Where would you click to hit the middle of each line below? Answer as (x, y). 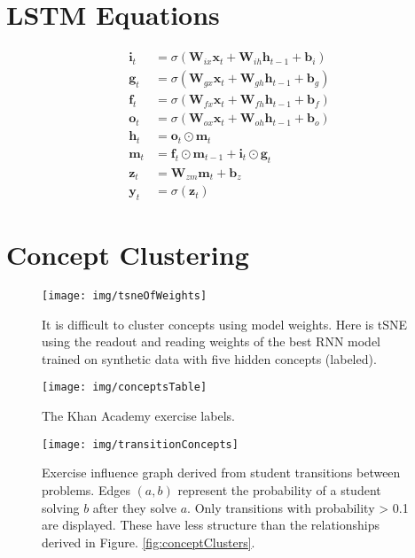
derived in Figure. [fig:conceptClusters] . (149, 542)
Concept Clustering (128, 255)
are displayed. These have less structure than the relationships (211, 525)
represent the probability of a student (279, 489)
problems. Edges (86, 489)
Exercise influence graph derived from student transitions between (221, 473)
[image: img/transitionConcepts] (140, 444)
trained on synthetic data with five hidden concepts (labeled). (209, 358)
